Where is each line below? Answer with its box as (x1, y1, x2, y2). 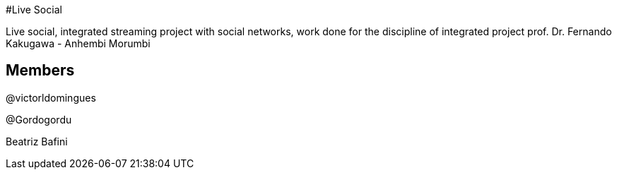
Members (6, 61, 75, 80)
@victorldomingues (6, 91, 96, 104)
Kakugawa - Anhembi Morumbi (6, 37, 151, 49)
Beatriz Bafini (6, 135, 68, 147)
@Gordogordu (6, 113, 72, 126)
